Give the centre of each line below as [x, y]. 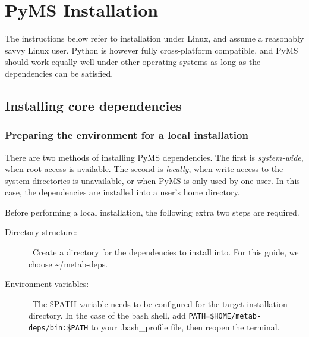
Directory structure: [41, 232]
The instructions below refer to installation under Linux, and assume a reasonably [154, 38]
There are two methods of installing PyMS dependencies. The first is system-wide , [154, 157]
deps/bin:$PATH [59, 328]
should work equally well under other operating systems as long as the [133, 62]
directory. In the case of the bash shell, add [107, 315]
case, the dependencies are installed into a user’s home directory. [122, 192]
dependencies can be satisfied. [59, 73]
